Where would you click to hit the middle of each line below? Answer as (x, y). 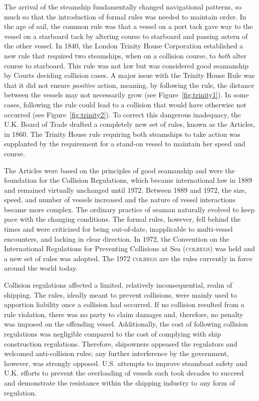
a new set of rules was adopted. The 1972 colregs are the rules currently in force (128, 258)
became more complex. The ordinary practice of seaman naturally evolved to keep (129, 209)
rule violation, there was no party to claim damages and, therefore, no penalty (124, 314)
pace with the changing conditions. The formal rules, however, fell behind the (122, 219)
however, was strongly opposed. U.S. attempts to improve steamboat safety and (126, 363)
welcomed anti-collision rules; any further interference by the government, (117, 353)
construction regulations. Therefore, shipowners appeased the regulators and (121, 343)
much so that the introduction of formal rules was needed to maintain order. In (125, 16)
